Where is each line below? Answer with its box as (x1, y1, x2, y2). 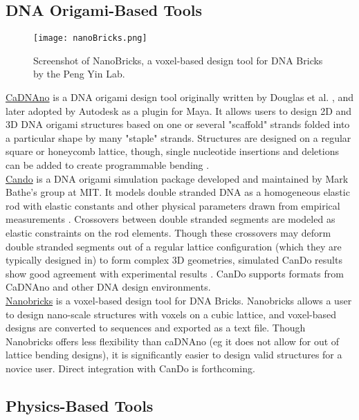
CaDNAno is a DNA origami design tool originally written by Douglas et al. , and (6, 90, 354, 104)
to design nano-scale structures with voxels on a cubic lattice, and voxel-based (6, 307, 337, 321)
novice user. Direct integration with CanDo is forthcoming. (6, 360, 255, 375)
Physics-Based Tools (6, 394, 154, 416)
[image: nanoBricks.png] (33, 33, 147, 44)
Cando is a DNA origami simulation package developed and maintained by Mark (6, 171, 349, 185)
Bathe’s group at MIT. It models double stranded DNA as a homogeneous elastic (6, 185, 350, 199)
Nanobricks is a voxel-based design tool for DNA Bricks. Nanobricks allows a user (6, 293, 352, 307)
